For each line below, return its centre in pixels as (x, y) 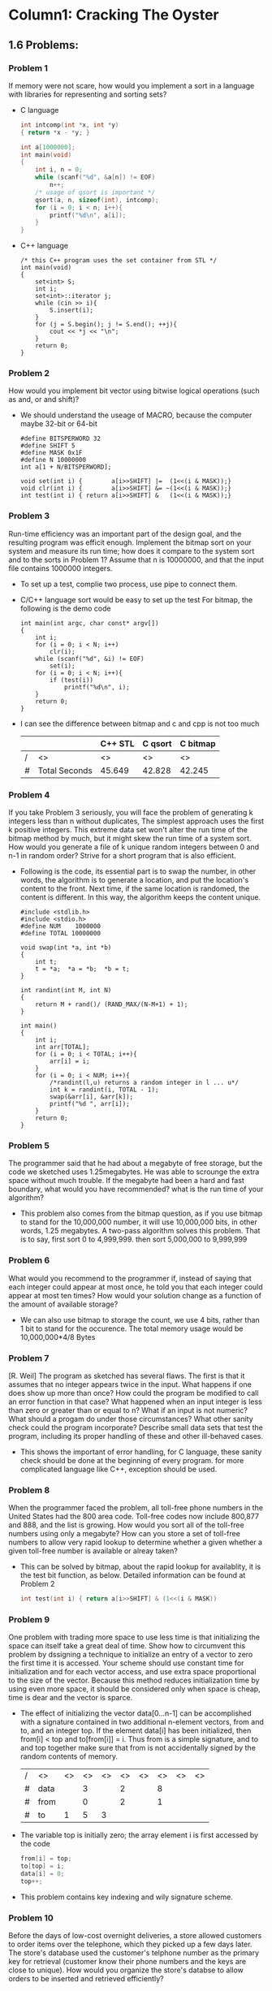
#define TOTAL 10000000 (60, 934)
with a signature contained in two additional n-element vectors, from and (142, 1722)
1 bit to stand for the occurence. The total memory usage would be (132, 1328)
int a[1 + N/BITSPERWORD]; (66, 467)
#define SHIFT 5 (47, 446)
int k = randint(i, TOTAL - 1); (104, 1090)
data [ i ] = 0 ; (42, 1874)
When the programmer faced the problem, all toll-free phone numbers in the (136, 1508)
